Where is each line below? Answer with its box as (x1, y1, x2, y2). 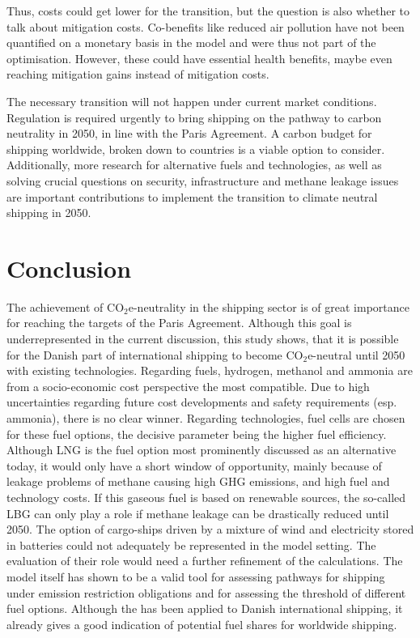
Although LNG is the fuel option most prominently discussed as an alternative (6, 441, 397, 458)
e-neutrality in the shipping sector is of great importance (128, 298, 410, 315)
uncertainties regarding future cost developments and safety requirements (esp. (6, 393, 397, 410)
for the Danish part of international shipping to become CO (6, 346, 303, 363)
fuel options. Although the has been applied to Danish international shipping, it (6, 600, 403, 617)
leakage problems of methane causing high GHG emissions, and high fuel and (6, 473, 390, 490)
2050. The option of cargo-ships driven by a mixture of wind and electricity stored (6, 521, 414, 538)
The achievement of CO (6, 298, 125, 315)
